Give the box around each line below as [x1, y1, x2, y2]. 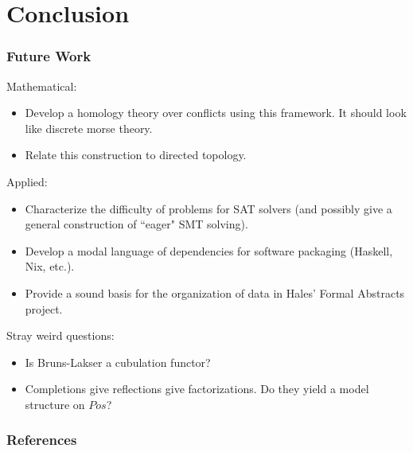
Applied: [6, 173, 48, 189]
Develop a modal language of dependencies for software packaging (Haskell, [25, 242, 393, 259]
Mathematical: [6, 77, 77, 94]
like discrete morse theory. [25, 119, 153, 136]
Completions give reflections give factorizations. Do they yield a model [25, 380, 369, 397]
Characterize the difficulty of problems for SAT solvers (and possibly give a [25, 200, 392, 216]
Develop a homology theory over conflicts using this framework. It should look [25, 104, 407, 121]
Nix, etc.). [25, 258, 75, 275]
